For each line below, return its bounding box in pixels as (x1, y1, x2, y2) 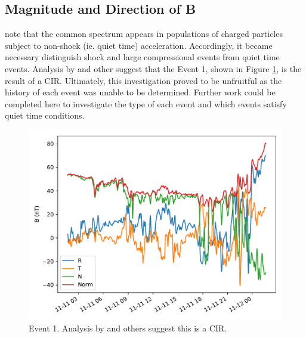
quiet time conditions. (5, 109, 85, 122)
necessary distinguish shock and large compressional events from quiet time (5, 51, 280, 63)
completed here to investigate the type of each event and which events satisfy (5, 97, 287, 110)
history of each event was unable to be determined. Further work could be (5, 86, 276, 98)
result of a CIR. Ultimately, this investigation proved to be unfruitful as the (5, 74, 282, 86)
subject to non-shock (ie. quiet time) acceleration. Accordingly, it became (5, 39, 273, 51)
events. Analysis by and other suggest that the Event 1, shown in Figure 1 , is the (5, 62, 302, 75)
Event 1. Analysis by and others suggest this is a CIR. (29, 321, 227, 334)
